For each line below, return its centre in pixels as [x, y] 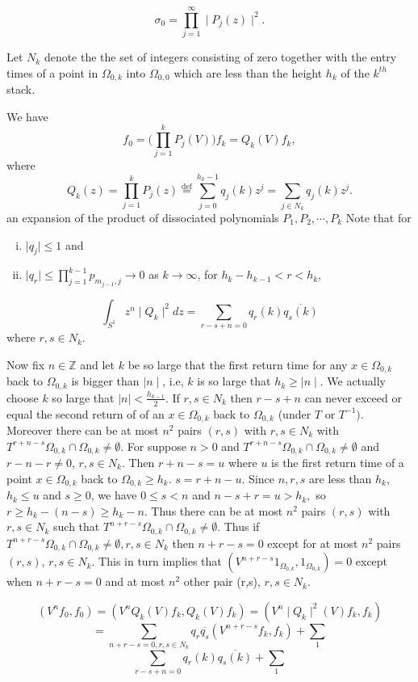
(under [295, 413]
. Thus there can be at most [213, 510]
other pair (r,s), [222, 581]
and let [98, 364]
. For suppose [153, 446]
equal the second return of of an [86, 413]
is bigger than [105, 381]
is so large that [234, 381]
